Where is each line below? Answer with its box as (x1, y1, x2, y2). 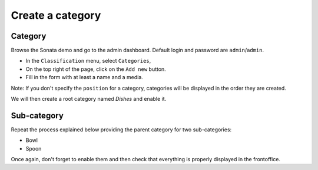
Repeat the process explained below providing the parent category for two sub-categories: (11, 126, 232, 133)
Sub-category (11, 110, 64, 120)
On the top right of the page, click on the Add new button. (25, 65, 166, 73)
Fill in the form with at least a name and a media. (25, 74, 144, 81)
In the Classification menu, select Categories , (25, 57, 151, 64)
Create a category (11, 9, 101, 22)
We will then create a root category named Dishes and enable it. (11, 96, 167, 103)
